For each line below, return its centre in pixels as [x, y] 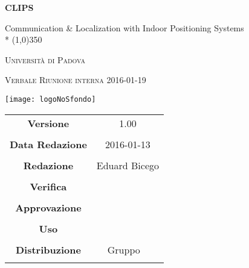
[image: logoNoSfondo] [50, 99]
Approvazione [48, 207]
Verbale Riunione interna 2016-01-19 [76, 80]
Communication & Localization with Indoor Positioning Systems [124, 27]
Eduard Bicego [128, 165]
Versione [48, 123]
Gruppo [124, 249]
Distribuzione [48, 249]
